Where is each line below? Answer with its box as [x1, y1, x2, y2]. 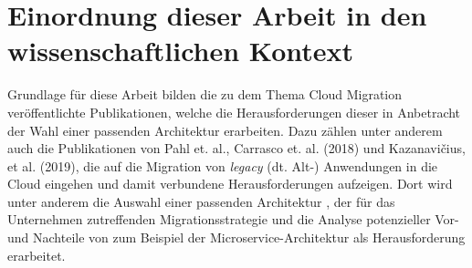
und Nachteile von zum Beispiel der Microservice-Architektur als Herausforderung [7, 228, 466, 247]
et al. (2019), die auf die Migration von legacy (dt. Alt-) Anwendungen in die [7, 156, 438, 175]
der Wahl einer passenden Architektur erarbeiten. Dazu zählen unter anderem [7, 120, 443, 139]
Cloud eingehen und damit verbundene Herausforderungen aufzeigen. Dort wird [7, 174, 453, 193]
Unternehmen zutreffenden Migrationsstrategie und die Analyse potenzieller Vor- [7, 210, 459, 229]
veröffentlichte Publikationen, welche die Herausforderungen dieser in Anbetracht [7, 102, 461, 121]
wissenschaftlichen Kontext [7, 32, 354, 69]
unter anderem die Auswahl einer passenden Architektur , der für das [7, 191, 395, 211]
